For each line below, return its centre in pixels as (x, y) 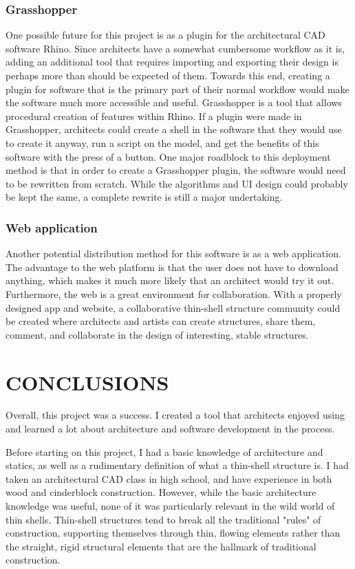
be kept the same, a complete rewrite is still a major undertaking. (144, 197)
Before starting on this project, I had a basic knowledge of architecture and (164, 451)
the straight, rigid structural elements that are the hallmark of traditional (161, 546)
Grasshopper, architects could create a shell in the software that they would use (174, 129)
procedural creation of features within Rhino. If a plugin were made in (154, 116)
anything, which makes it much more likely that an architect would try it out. (170, 280)
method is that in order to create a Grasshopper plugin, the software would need (176, 170)
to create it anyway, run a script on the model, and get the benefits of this (162, 142)
